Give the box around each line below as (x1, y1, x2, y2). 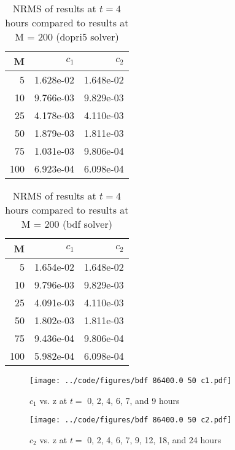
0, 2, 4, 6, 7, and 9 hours (87, 394, 180, 406)
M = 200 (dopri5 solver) (15, 29, 119, 44)
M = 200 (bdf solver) (21, 217, 112, 231)
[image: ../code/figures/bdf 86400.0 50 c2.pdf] (29, 416, 232, 425)
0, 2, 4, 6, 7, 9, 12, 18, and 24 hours (87, 433, 222, 446)
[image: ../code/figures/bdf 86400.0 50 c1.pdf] (29, 376, 232, 385)
